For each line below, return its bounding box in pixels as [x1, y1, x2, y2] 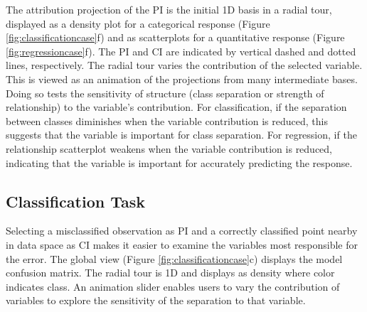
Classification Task [6, 190, 145, 212]
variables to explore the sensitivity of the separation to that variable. [6, 293, 306, 308]
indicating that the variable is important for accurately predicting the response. [6, 155, 353, 170]
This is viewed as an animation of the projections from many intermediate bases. [6, 71, 358, 86]
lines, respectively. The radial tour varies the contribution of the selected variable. [6, 58, 363, 72]
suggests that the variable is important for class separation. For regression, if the [6, 127, 357, 142]
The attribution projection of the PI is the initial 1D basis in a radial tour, [6, 2, 332, 16]
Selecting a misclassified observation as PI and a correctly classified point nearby [6, 223, 358, 238]
